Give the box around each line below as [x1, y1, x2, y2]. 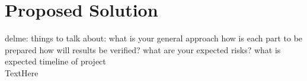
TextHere [5, 66, 39, 79]
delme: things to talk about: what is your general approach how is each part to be [5, 32, 303, 44]
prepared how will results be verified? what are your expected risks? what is [5, 43, 281, 56]
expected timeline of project [5, 55, 106, 67]
